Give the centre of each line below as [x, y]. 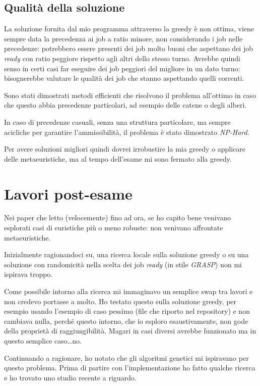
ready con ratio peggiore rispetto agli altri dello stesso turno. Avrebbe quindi [122, 58]
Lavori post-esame [68, 193]
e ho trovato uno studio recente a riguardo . [70, 377]
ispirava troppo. [28, 274]
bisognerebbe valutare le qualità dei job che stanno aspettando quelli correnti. [124, 78]
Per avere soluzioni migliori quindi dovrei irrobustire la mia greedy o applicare [125, 149]
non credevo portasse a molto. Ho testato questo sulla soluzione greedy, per [120, 301]
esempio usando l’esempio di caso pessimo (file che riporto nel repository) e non [127, 311]
